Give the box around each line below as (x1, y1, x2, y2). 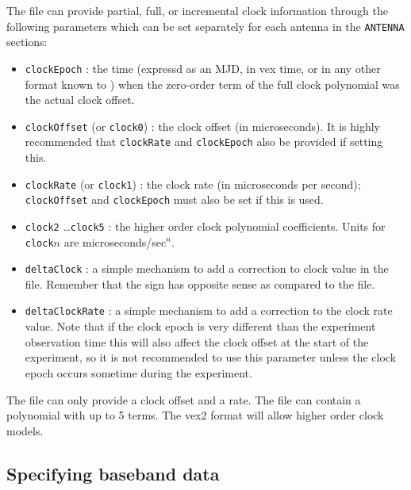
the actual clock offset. (25, 91, 135, 108)
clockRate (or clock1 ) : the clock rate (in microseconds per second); (25, 175, 361, 192)
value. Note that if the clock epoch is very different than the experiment (25, 318, 376, 335)
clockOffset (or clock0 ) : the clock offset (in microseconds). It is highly (25, 117, 380, 134)
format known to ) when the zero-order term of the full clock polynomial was (25, 75, 400, 92)
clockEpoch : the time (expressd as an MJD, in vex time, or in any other (25, 59, 381, 76)
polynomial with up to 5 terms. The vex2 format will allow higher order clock (6, 407, 384, 423)
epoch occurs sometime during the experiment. (25, 364, 252, 381)
